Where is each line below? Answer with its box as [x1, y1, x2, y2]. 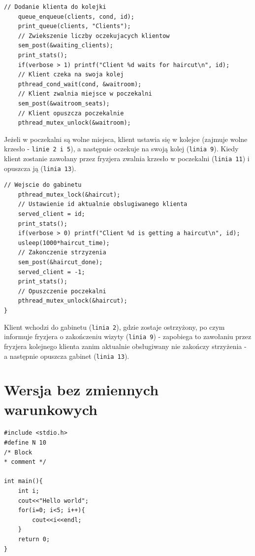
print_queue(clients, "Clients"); [18, 23, 131, 30]
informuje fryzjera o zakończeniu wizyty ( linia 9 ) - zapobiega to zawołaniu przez [4, 331, 252, 342]
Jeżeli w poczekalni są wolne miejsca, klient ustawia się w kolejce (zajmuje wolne [4, 134, 248, 144]
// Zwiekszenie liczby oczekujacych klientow [18, 32, 170, 39]
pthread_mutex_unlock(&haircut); [18, 297, 127, 305]
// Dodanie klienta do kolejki [4, 3, 106, 10]
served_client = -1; [18, 268, 85, 276]
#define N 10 [4, 439, 46, 447]
